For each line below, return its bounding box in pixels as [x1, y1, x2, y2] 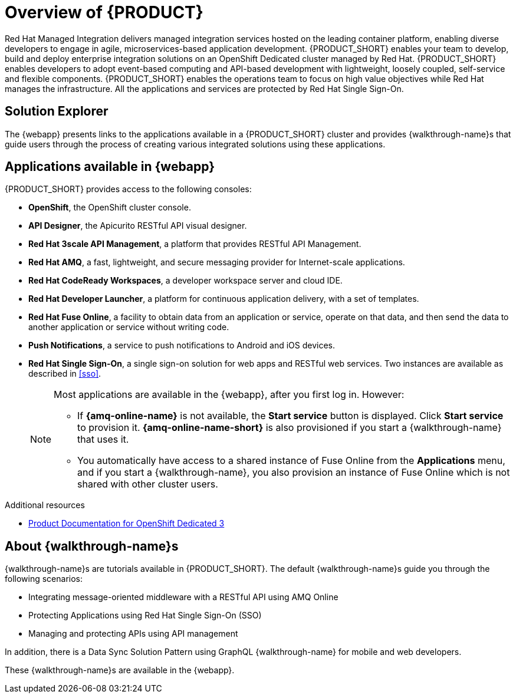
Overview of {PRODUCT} [5, 2, 203, 22]
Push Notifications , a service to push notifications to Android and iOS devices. [28, 340, 336, 351]
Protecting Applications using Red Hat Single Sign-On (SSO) [28, 610, 262, 621]
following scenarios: [5, 574, 83, 584]
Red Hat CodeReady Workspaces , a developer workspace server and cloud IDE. [28, 275, 343, 286]
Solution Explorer [5, 104, 109, 119]
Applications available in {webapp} [5, 159, 215, 174]
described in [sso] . [28, 368, 101, 379]
